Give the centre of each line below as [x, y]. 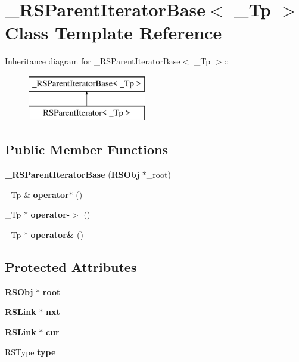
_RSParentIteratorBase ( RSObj [72, 174]
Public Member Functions [86, 149]
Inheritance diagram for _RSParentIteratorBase [93, 61]
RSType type [30, 352]
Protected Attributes [71, 267]
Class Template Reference [113, 33]
